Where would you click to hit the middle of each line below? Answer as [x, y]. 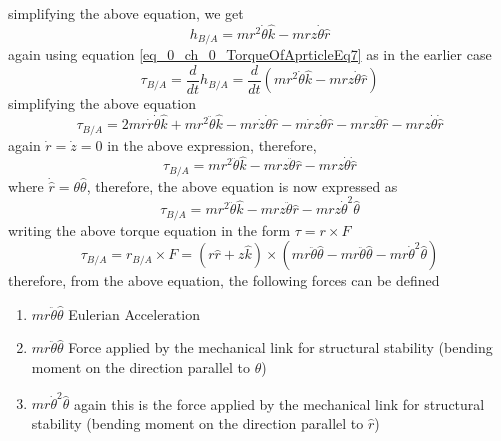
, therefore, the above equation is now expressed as [242, 185]
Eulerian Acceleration [134, 313]
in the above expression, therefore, [212, 144]
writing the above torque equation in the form [149, 229]
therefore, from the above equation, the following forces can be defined [224, 280]
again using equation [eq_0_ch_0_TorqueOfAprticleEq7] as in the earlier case [250, 54]
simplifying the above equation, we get [126, 13]
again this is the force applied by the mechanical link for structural [279, 403]
